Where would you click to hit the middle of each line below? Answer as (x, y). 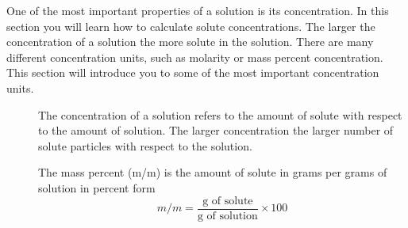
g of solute (228, 201)
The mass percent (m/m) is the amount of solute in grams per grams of (213, 172)
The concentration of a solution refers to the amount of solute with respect (220, 114)
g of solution (227, 216)
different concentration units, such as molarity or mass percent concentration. (195, 57)
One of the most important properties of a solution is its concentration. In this (198, 10)
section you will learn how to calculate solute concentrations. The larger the (191, 26)
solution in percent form (97, 187)
